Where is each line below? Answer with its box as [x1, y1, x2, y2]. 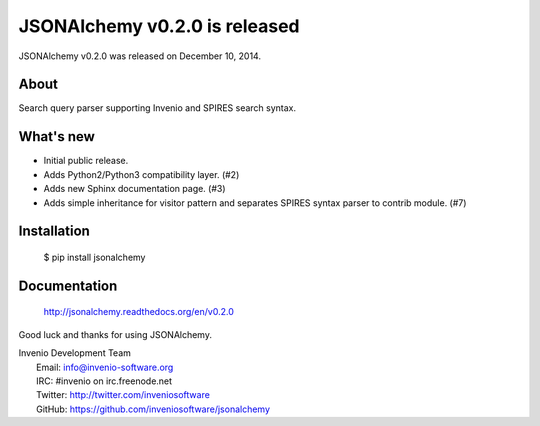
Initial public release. [43, 155, 129, 167]
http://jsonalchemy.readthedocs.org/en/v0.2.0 [43, 306, 234, 318]
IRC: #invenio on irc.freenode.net [36, 375, 173, 387]
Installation [18, 223, 90, 240]
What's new [18, 128, 95, 145]
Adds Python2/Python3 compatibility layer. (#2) [43, 168, 240, 180]
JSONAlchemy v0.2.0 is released [18, 15, 300, 37]
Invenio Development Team [18, 347, 132, 359]
